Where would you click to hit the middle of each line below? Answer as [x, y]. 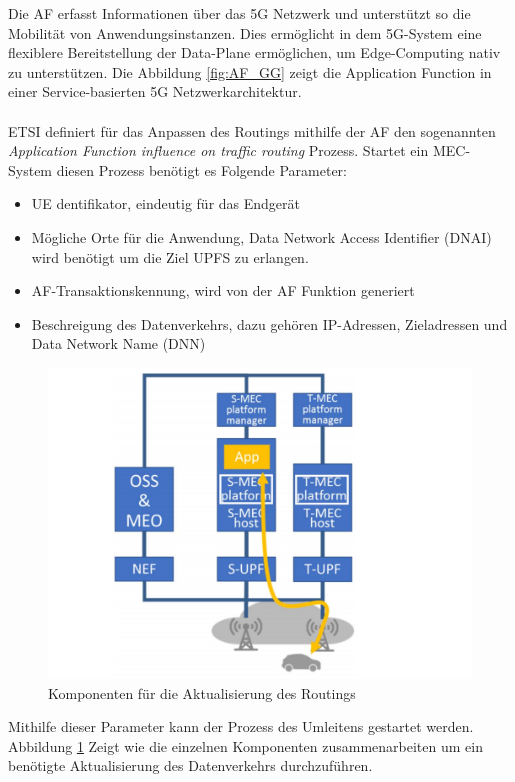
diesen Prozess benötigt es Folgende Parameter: [201, 169]
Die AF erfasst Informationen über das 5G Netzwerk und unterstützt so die [239, 13]
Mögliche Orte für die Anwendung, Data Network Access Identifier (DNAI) [261, 236]
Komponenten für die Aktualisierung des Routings [202, 692]
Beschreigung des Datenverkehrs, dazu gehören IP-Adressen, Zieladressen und [269, 323]
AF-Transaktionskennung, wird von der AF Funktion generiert [223, 290]
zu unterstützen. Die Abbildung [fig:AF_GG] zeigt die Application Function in [250, 71]
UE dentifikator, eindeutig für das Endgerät [165, 203]
